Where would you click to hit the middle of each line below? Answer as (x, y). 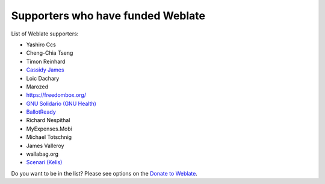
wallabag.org (42, 154)
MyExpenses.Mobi (49, 129)
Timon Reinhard (46, 61)
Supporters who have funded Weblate (108, 16)
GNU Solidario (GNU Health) (61, 103)
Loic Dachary (43, 78)
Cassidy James (45, 70)
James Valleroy (45, 146)
